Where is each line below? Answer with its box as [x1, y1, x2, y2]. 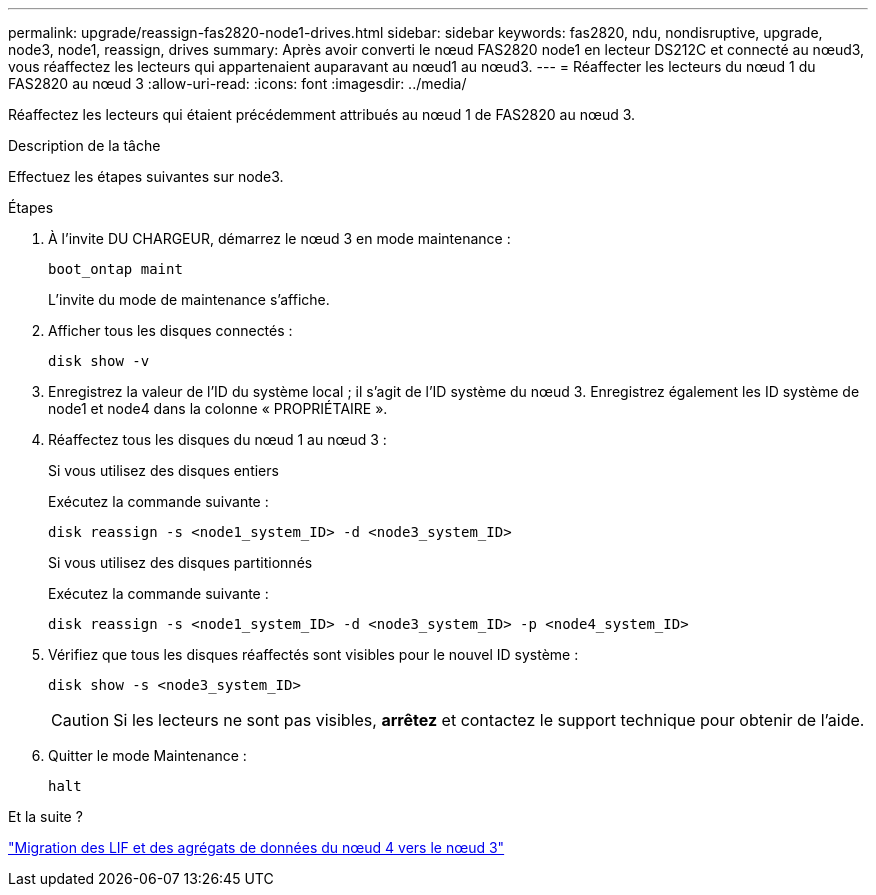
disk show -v [48, 353, 150, 369]
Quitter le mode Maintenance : [48, 747, 247, 764]
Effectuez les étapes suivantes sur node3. [8, 168, 284, 185]
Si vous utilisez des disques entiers [48, 462, 279, 479]
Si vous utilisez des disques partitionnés [48, 554, 313, 571]
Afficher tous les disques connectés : [48, 322, 293, 339]
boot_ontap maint [48, 261, 183, 277]
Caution [51, 710, 110, 730]
